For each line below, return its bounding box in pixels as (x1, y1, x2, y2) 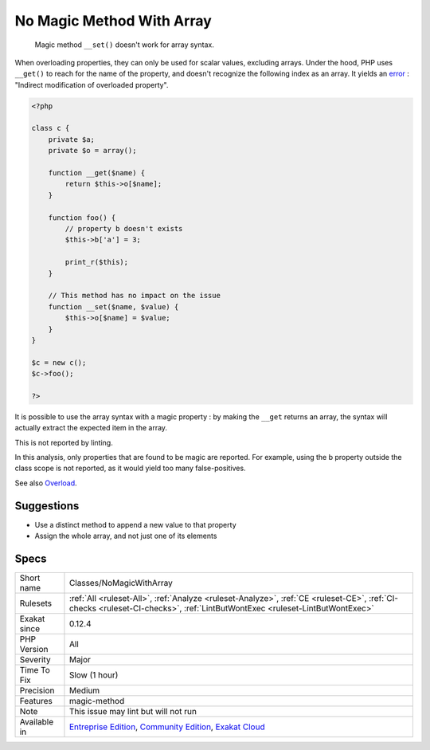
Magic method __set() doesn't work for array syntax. (34, 40, 214, 49)
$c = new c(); (31, 358, 87, 367)
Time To (19, 665, 51, 675)
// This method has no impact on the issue (48, 291, 221, 300)
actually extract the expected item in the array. (14, 423, 167, 433)
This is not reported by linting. (14, 438, 113, 447)
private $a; (48, 135, 96, 143)
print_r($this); (64, 257, 129, 267)
